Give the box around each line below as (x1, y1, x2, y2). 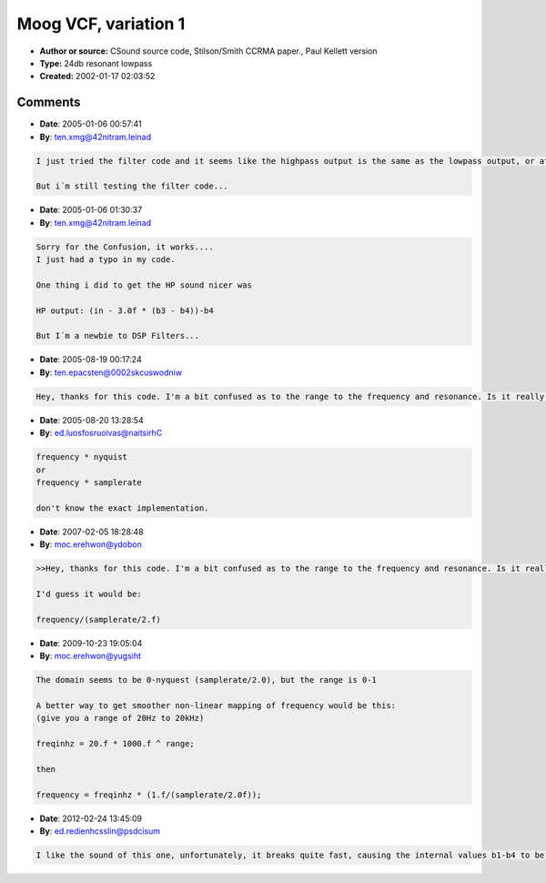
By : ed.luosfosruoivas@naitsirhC (39, 428, 163, 439)
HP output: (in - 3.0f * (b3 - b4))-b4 (35, 305, 214, 316)
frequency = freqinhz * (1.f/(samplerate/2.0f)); (35, 789, 262, 800)
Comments (16, 95, 81, 110)
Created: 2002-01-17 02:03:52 (39, 71, 156, 82)
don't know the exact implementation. (35, 502, 209, 513)
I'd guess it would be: (35, 588, 143, 599)
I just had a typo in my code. (35, 255, 177, 265)
